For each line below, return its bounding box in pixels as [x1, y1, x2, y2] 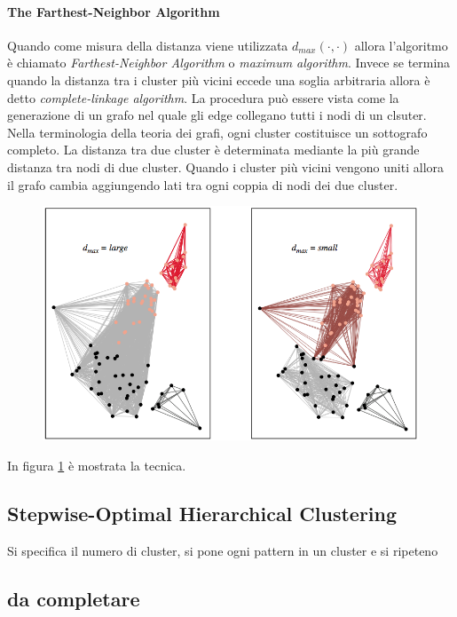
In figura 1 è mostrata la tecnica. [7, 455, 186, 474]
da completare [7, 584, 140, 612]
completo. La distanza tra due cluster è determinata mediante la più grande [7, 140, 420, 159]
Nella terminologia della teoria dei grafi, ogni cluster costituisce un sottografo [7, 123, 428, 141]
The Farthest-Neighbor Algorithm [7, 2, 220, 20]
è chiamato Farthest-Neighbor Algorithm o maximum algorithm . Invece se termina [7, 53, 451, 72]
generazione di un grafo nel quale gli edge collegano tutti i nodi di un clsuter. [7, 106, 427, 124]
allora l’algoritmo [354, 36, 448, 54]
